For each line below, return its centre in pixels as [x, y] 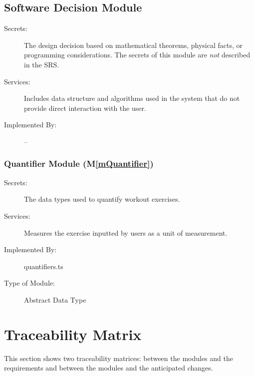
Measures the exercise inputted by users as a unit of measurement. [126, 232]
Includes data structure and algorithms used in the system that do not [132, 98]
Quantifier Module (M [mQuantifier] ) [79, 164]
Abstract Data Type [55, 299]
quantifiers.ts [44, 266]
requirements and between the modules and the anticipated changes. [109, 368]
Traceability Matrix [73, 334]
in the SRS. [42, 64]
